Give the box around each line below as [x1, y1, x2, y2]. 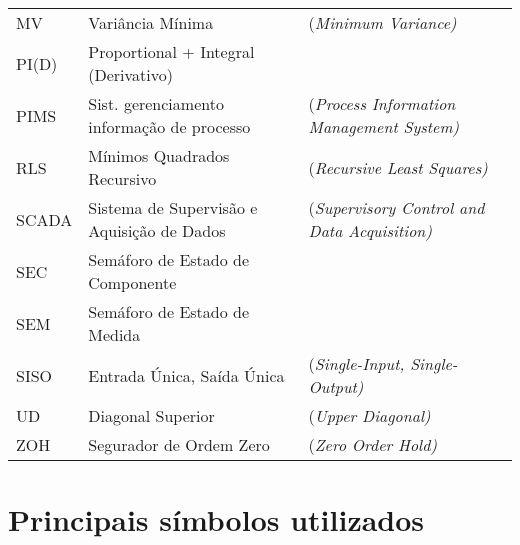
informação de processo [88, 115, 251, 138]
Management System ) [308, 115, 460, 138]
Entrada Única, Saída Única [88, 363, 285, 387]
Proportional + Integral [88, 40, 255, 63]
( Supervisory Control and [308, 196, 485, 219]
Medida [88, 323, 141, 346]
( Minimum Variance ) [308, 11, 457, 34]
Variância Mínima [88, 11, 214, 34]
